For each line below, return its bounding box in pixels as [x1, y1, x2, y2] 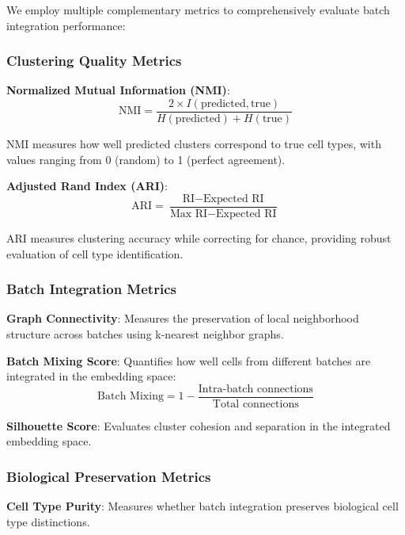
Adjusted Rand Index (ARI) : [6, 178, 168, 194]
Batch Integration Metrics [6, 279, 176, 299]
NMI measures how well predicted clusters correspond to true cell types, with [6, 136, 381, 152]
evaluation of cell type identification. [6, 245, 184, 262]
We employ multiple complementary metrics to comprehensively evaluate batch [6, 2, 390, 17]
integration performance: [6, 17, 126, 33]
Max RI [169, 208, 208, 220]
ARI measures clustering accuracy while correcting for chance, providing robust [6, 229, 392, 246]
